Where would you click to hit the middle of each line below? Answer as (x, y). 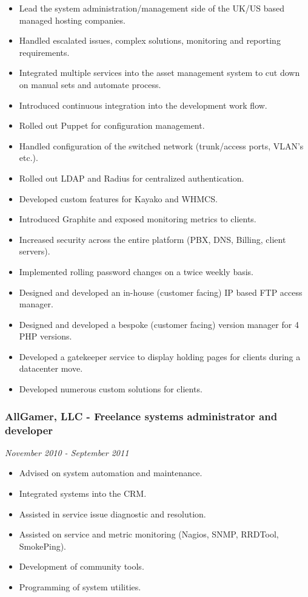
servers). (35, 251)
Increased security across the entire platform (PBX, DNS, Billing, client (152, 239)
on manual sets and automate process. (90, 84)
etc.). (28, 158)
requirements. (44, 52)
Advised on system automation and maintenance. (111, 473)
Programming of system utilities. (80, 586)
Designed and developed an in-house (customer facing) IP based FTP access (161, 292)
